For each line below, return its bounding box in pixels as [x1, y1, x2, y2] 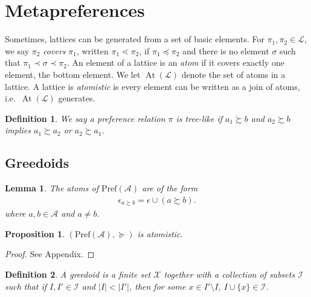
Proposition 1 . [5, 227, 65, 240]
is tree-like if [176, 112, 223, 124]
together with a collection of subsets [164, 267, 295, 280]
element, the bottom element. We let [5, 68, 141, 80]
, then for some [129, 279, 186, 292]
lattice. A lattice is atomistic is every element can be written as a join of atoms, [5, 80, 300, 92]
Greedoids [5, 153, 69, 172]
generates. [58, 92, 95, 104]
